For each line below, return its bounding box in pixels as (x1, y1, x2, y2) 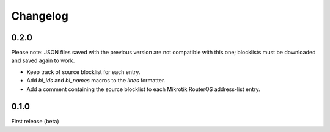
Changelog (11, 9, 68, 23)
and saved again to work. (11, 57, 75, 64)
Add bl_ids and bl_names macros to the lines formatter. (26, 77, 166, 84)
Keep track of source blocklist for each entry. (26, 68, 141, 76)
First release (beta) (11, 117, 59, 125)
